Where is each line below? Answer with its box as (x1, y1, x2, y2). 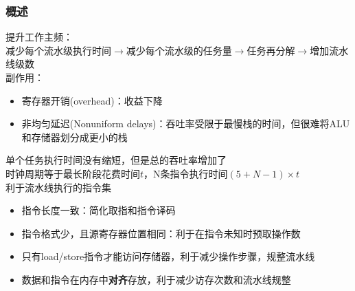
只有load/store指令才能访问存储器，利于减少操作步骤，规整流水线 (21, 249, 315, 263)
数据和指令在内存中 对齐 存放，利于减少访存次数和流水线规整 (21, 272, 291, 286)
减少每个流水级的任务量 (126, 43, 232, 57)
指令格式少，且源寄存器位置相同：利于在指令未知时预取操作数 (21, 226, 301, 240)
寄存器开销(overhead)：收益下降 (21, 93, 163, 107)
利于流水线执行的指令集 (5, 180, 111, 194)
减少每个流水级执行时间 (5, 43, 111, 57)
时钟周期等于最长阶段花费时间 (5, 166, 140, 180)
